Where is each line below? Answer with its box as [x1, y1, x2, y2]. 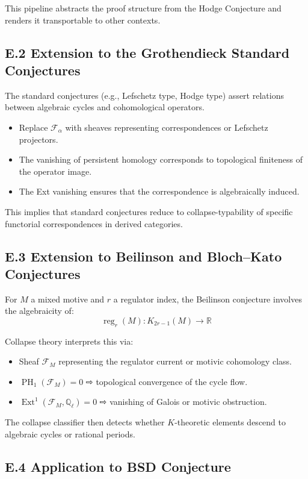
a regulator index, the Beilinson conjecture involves [113, 292, 302, 305]
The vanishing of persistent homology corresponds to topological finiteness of [19, 153, 303, 166]
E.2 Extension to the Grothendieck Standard [5, 43, 290, 61]
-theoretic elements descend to [174, 416, 286, 428]
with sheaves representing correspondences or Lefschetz [65, 121, 268, 133]
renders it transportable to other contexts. [5, 13, 161, 26]
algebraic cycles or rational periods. [5, 428, 135, 440]
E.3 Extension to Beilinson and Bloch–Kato [5, 246, 282, 265]
